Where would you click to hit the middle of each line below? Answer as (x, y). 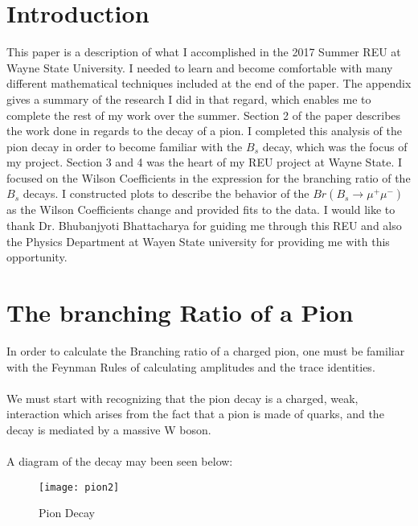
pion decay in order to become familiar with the (125, 146)
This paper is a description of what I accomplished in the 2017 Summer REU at (204, 52)
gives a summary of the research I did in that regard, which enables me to (189, 99)
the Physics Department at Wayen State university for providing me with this (198, 241)
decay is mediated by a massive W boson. (109, 429)
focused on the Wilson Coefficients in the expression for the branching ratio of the (209, 177)
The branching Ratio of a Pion (180, 312)
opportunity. (37, 257)
